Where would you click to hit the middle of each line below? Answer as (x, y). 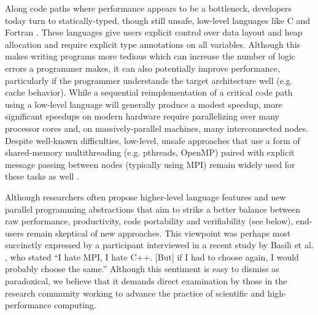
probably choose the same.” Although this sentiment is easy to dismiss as (142, 269)
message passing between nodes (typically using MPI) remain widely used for (150, 164)
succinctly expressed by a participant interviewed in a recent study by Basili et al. (159, 245)
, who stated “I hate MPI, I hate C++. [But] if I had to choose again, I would (152, 256)
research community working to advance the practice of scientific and (135, 293)
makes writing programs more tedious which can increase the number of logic (150, 56)
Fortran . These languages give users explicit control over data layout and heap (154, 32)
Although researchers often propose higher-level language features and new (145, 196)
